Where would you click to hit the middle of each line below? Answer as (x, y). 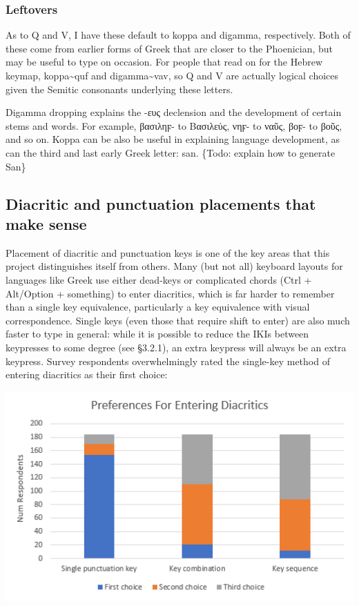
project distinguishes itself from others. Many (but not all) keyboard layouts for (174, 266)
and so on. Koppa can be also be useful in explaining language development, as (173, 139)
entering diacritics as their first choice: (87, 374)
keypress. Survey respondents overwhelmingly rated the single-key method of (168, 361)
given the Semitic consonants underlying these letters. (119, 89)
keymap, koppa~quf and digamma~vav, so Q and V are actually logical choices (172, 75)
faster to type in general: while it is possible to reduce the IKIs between (157, 334)
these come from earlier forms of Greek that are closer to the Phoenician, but (169, 48)
